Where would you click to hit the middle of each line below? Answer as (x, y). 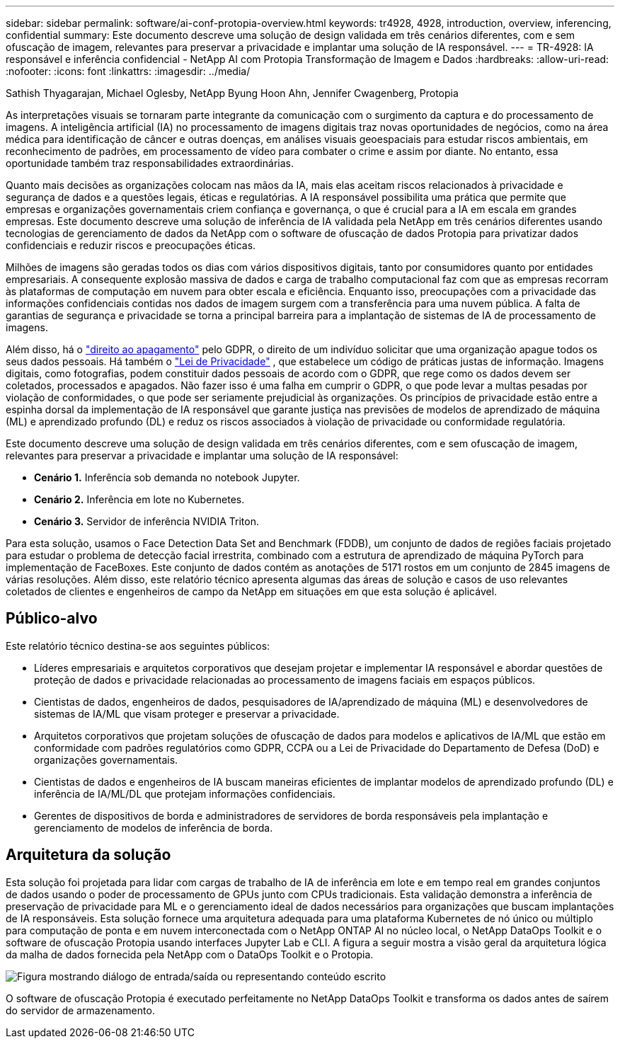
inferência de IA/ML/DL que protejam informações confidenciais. (185, 793)
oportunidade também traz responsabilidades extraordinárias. (150, 163)
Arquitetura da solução (88, 855)
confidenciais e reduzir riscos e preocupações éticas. (131, 245)
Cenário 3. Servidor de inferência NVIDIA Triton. (147, 521)
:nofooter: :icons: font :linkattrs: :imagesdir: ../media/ (128, 71)
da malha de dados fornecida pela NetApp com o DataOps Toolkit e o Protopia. (190, 954)
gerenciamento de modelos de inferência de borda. (154, 827)
